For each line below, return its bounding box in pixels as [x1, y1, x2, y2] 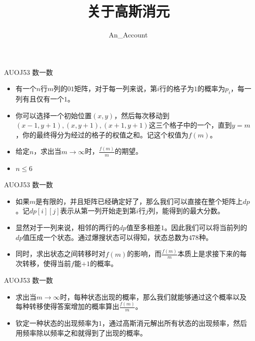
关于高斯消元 [86, 1, 170, 21]
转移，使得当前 [22, 258, 71, 269]
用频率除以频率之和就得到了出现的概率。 [15, 327, 147, 338]
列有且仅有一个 [15, 94, 64, 104]
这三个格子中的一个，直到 [148, 120, 232, 130]
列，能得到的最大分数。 [148, 205, 224, 216]
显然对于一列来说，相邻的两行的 [15, 222, 119, 232]
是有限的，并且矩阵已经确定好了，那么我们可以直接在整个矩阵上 [36, 196, 243, 206]
